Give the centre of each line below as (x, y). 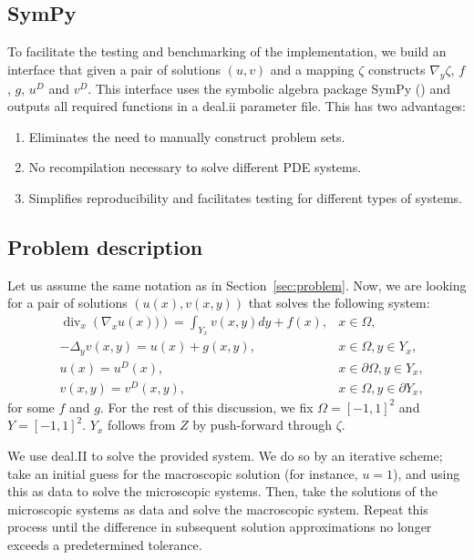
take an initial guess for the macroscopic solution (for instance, (183, 473)
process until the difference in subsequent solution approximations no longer (220, 527)
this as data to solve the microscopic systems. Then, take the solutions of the (222, 491)
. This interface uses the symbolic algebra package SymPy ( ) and (269, 88)
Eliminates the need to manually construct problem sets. (187, 136)
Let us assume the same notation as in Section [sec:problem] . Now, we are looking (237, 285)
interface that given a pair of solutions (114, 69)
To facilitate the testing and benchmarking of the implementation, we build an (227, 51)
